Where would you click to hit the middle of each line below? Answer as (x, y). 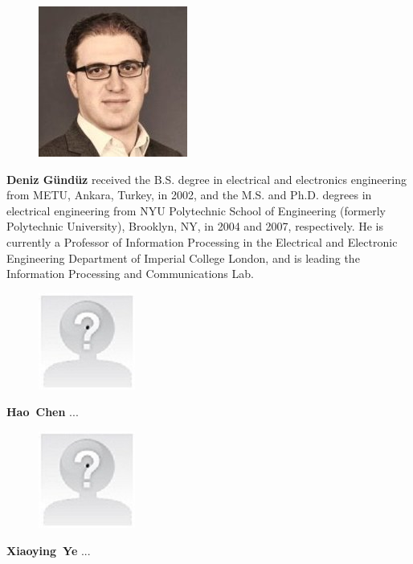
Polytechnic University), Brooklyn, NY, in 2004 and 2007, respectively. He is (195, 226)
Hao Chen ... (43, 412)
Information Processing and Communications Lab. (130, 274)
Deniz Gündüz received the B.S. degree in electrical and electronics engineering (206, 179)
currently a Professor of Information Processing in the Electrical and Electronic (202, 241)
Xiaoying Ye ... (49, 550)
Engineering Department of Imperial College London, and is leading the (183, 257)
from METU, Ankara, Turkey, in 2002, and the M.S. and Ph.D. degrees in (189, 195)
